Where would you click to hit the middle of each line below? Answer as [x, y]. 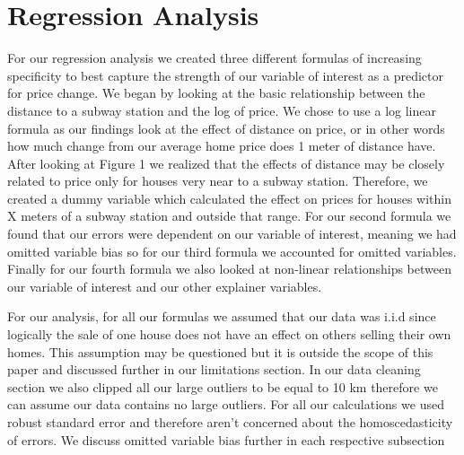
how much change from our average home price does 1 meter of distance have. [222, 146]
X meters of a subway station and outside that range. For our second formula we [229, 216]
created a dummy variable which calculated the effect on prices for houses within [230, 198]
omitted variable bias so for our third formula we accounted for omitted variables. [232, 251]
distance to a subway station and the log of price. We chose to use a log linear [222, 110]
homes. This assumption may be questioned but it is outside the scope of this [220, 351]
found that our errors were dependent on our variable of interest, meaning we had [232, 234]
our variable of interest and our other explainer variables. [165, 286]
